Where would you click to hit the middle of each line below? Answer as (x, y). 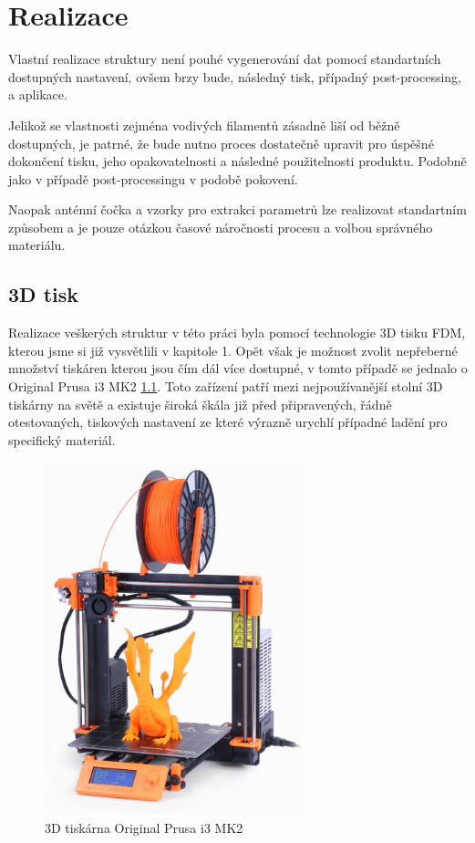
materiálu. (37, 245)
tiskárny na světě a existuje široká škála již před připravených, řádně (200, 404)
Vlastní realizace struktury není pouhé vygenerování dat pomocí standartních (225, 59)
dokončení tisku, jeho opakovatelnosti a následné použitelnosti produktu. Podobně (237, 161)
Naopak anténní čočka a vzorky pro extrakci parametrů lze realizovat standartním (237, 209)
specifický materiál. (62, 439)
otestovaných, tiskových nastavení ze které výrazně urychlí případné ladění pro (228, 422)
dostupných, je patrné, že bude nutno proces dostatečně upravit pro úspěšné (221, 143)
